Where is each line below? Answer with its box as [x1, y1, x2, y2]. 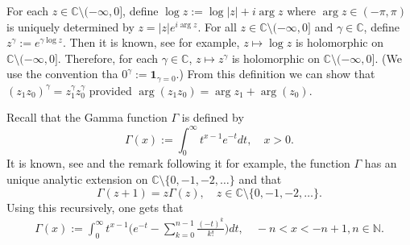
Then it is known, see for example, [69, 34, 240, 51]
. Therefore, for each [57, 49, 159, 66]
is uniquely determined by [6, 18, 135, 35]
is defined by [181, 109, 244, 126]
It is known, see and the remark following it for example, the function [6, 155, 350, 172]
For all [204, 18, 237, 35]
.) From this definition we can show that [176, 65, 375, 82]
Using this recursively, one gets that [6, 198, 184, 215]
